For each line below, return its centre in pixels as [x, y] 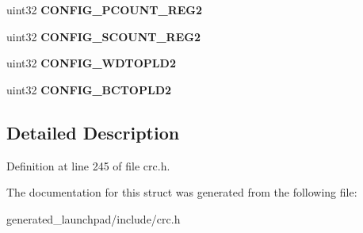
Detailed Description [93, 132]
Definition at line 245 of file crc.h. [88, 165]
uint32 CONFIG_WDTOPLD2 [91, 63]
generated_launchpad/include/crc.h [94, 218]
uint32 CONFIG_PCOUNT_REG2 [105, 10]
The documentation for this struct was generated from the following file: [182, 192]
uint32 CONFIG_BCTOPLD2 [89, 89]
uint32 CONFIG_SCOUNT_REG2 [103, 36]
